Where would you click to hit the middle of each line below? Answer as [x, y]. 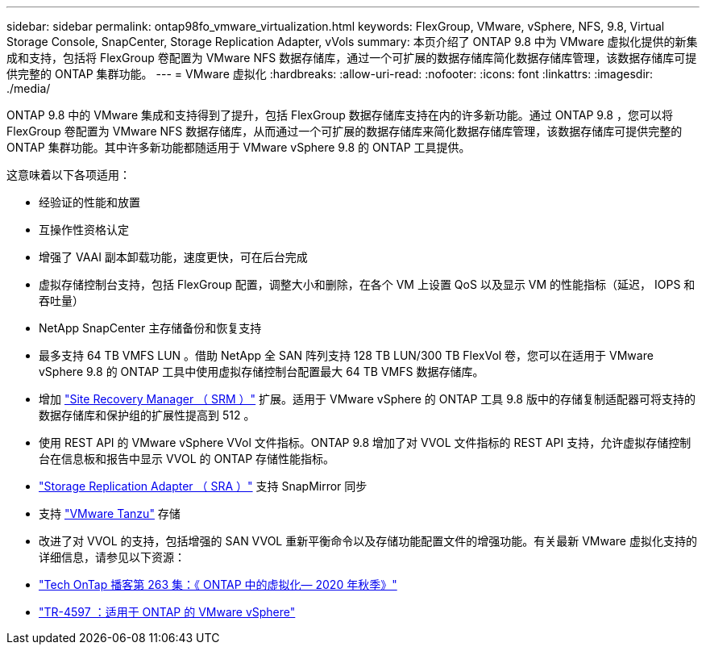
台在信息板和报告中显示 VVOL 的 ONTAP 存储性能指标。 [187, 459]
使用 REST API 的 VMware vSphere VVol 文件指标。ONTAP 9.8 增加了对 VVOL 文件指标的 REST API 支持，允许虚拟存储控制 [365, 442]
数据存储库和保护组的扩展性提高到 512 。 [147, 415]
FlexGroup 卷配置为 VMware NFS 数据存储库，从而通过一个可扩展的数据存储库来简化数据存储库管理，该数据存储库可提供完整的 [345, 131]
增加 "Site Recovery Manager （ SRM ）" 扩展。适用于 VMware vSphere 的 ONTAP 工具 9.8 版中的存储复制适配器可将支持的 [367, 399]
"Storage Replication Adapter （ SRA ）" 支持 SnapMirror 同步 [203, 486]
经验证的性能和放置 [89, 202]
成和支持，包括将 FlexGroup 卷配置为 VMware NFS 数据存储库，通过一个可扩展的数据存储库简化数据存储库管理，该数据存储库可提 [352, 58]
